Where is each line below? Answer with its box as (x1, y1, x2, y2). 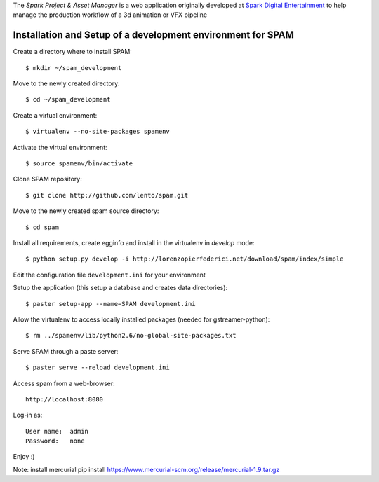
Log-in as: (13, 411, 43, 420)
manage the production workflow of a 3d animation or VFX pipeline (13, 11, 207, 19)
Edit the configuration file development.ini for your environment (13, 270, 206, 279)
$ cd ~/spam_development (25, 95, 111, 104)
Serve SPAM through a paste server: (13, 347, 119, 355)
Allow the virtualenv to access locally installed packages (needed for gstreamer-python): (13, 315, 270, 324)
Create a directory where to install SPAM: (13, 48, 133, 56)
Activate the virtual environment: (13, 143, 108, 151)
